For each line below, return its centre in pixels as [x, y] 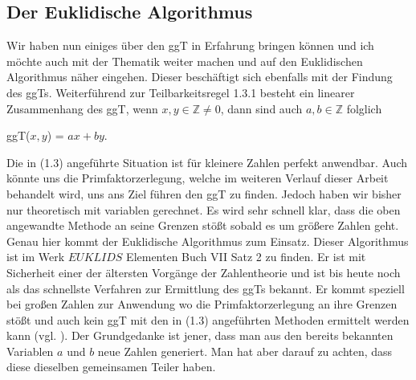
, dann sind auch [261, 108]
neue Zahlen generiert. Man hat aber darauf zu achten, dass [245, 351]
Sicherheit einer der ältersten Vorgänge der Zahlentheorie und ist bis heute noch [204, 272]
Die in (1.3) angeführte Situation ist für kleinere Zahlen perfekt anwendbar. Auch [207, 162]
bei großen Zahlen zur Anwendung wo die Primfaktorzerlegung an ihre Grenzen [202, 304]
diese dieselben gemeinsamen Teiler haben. [111, 367]
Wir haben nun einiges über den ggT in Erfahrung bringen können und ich [190, 45]
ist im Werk [36, 257]
